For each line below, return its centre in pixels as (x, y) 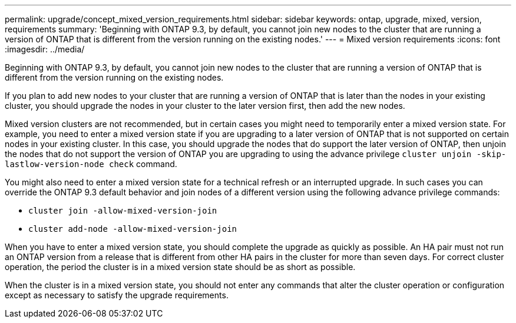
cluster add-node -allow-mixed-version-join (133, 229)
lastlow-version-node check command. (91, 164)
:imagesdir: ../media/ (45, 49)
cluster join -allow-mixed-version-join (123, 211)
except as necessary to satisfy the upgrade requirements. (117, 295)
